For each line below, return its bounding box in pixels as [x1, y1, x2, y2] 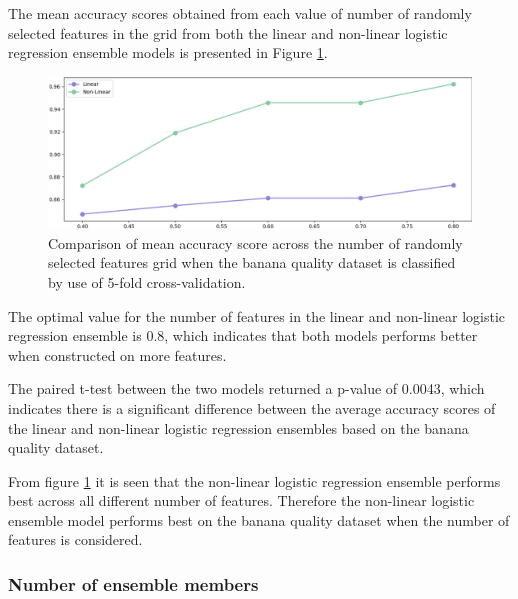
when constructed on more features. [8, 344, 227, 365]
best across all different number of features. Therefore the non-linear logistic [8, 490, 475, 511]
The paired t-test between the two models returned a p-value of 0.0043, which [8, 378, 485, 399]
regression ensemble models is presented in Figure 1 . [8, 42, 328, 63]
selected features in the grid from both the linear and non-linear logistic [8, 22, 448, 43]
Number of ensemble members [8, 571, 259, 596]
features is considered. [8, 529, 143, 550]
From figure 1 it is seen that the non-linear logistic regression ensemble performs [8, 470, 501, 491]
